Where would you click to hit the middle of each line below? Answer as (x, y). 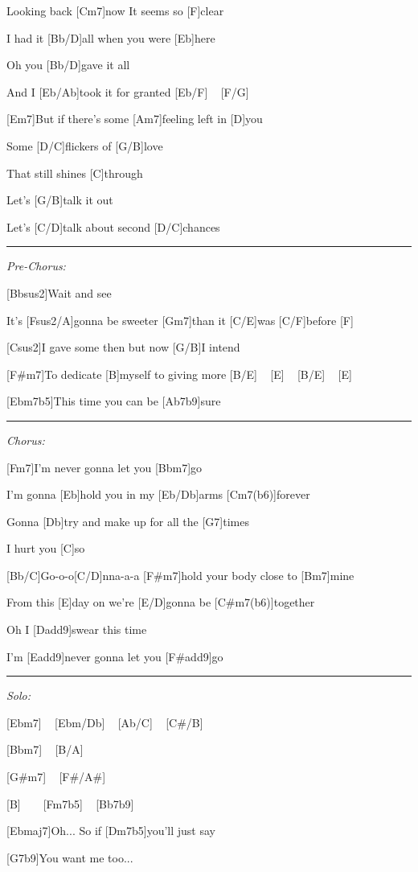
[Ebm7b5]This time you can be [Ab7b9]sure (114, 401)
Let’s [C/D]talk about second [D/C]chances (113, 226)
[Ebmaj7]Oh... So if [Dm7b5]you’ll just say (111, 831)
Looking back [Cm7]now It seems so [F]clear (115, 10)
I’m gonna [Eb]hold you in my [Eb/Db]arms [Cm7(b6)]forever (158, 494)
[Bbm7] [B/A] (45, 749)
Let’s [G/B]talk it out (60, 200)
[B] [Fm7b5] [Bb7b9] (70, 803)
